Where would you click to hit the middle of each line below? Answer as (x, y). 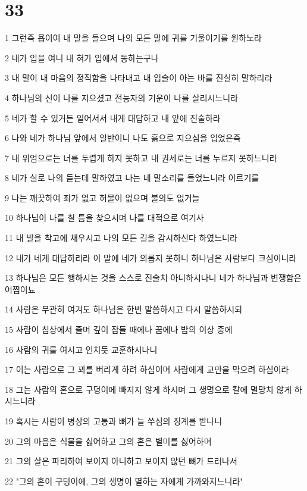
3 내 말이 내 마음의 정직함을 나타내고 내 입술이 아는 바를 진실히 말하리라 (139, 78)
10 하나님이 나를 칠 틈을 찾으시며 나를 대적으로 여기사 (104, 218)
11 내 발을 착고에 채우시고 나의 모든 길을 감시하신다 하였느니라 (121, 238)
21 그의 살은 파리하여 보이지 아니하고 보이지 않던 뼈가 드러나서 (121, 461)
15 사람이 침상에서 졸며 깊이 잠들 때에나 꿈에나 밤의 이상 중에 (119, 329)
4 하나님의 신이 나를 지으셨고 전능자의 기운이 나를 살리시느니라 (122, 97)
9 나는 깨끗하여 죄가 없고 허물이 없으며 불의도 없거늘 (102, 197)
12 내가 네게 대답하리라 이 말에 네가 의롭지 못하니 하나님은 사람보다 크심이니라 (151, 257)
